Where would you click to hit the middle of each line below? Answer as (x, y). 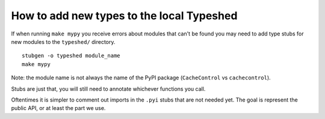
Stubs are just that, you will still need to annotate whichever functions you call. (108, 89)
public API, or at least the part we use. (58, 108)
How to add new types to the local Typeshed (124, 16)
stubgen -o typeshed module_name (71, 56)
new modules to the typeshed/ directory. (63, 41)
